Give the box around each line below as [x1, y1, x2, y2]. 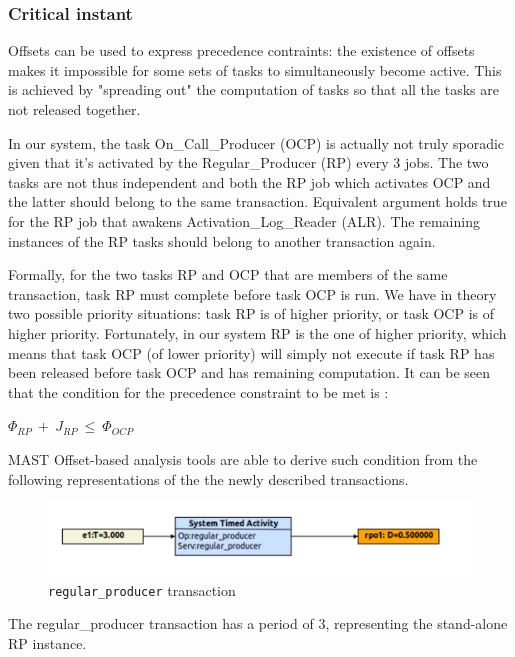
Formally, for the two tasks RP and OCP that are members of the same [8, 264, 448, 285]
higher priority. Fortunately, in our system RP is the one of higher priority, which [8, 322, 507, 343]
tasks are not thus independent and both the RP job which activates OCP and [8, 171, 491, 192]
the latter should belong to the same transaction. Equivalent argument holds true [8, 191, 507, 212]
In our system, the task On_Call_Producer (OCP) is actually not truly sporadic [8, 132, 505, 153]
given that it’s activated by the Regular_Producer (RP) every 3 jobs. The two [8, 152, 489, 173]
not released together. [8, 99, 141, 119]
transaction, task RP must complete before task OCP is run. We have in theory [8, 283, 497, 304]
